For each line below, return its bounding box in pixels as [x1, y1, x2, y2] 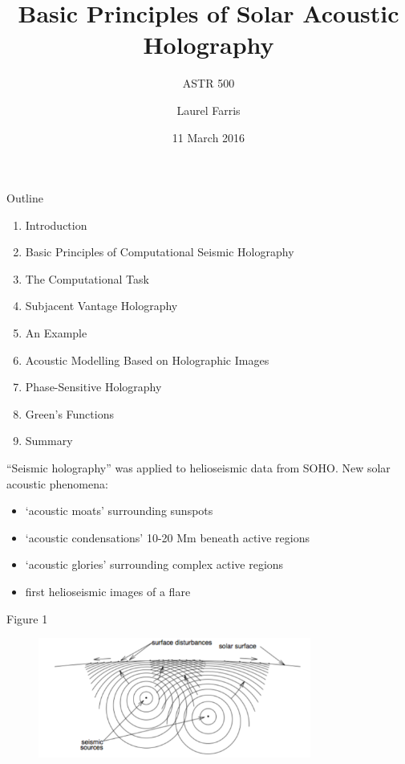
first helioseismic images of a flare [25, 583, 191, 599]
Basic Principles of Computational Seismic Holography [25, 243, 294, 260]
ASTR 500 [182, 75, 235, 92]
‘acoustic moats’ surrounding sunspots [25, 502, 213, 519]
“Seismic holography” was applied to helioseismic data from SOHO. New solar [6, 460, 391, 476]
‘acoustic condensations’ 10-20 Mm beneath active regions [25, 529, 310, 545]
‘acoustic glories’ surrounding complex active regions [25, 556, 284, 573]
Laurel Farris [176, 101, 241, 118]
